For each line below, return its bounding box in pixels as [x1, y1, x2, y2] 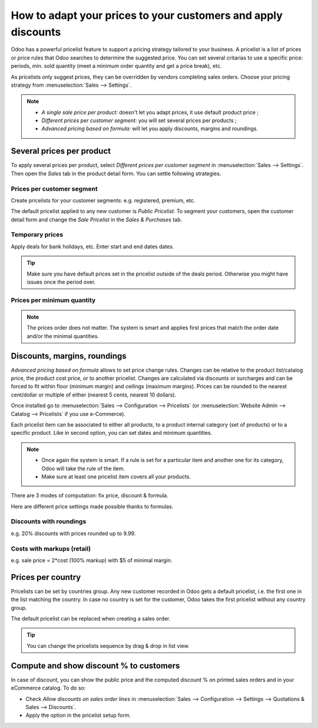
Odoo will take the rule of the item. [41, 465, 125, 472]
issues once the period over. [26, 278, 96, 286]
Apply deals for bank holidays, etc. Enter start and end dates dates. [11, 242, 174, 250]
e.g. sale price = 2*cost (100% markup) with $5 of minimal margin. [11, 557, 173, 563]
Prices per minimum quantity [11, 296, 96, 304]
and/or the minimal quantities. [26, 332, 100, 339]
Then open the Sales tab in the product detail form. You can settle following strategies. [11, 170, 221, 177]
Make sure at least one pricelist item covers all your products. [41, 473, 191, 480]
